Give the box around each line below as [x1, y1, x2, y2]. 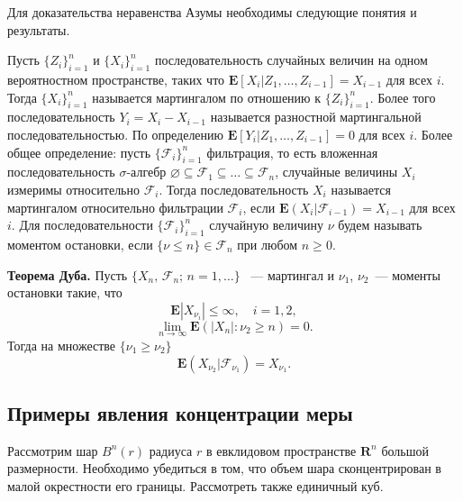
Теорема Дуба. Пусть [7, 265, 128, 284]
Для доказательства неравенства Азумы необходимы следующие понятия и [7, 3, 417, 21]
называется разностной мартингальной [210, 107, 422, 126]
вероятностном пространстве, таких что [7, 69, 225, 88]
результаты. [7, 20, 70, 39]
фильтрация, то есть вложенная [206, 142, 378, 161]
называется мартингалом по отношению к [92, 87, 322, 106]
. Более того [369, 87, 436, 106]
